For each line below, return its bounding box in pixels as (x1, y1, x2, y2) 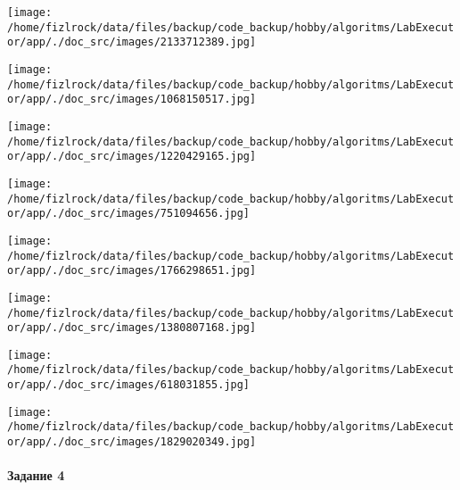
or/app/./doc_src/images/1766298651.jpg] (7, 264, 257, 278)
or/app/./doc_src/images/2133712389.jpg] (7, 36, 257, 49)
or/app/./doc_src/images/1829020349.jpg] (7, 436, 257, 449)
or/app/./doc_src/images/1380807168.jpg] (7, 321, 257, 335)
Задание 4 (7, 466, 65, 485)
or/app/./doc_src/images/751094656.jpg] (7, 207, 251, 220)
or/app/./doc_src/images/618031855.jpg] (7, 378, 251, 392)
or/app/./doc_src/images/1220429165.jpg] (7, 150, 257, 163)
